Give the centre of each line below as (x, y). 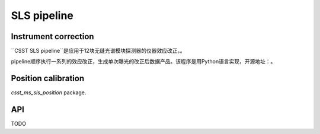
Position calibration (48, 79)
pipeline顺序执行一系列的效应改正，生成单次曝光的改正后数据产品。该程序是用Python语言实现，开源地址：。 (143, 62)
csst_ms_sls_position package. (49, 92)
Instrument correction (52, 36)
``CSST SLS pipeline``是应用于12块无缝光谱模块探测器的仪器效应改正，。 (98, 51)
